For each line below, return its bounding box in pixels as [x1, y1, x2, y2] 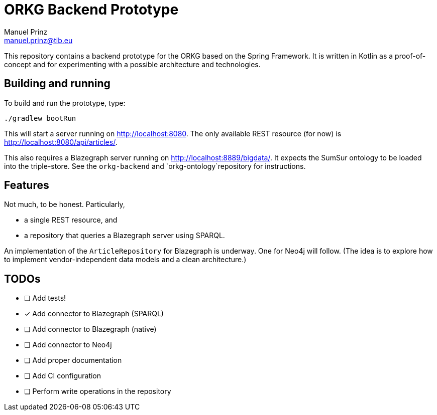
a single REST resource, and [24, 216, 118, 225]
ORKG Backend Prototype [4, 1, 179, 18]
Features [4, 179, 49, 192]
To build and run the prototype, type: [4, 98, 126, 107]
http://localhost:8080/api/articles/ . [4, 137, 118, 146]
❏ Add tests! [24, 294, 66, 303]
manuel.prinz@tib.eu [4, 36, 73, 45]
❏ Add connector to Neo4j [24, 340, 112, 349]
